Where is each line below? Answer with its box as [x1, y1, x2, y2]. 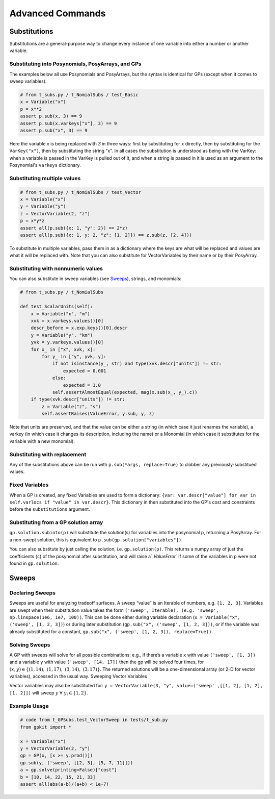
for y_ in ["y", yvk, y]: [41, 354, 106, 359]
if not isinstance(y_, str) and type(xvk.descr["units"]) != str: [52, 361, 222, 367]
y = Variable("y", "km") [31, 332, 93, 338]
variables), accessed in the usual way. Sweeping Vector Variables [9, 673, 147, 680]
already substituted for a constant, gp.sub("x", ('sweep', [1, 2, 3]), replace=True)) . [9, 628, 213, 635]
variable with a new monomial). [9, 438, 75, 444]
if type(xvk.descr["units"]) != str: [31, 396, 125, 403]
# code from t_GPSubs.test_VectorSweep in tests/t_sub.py [20, 717, 168, 723]
